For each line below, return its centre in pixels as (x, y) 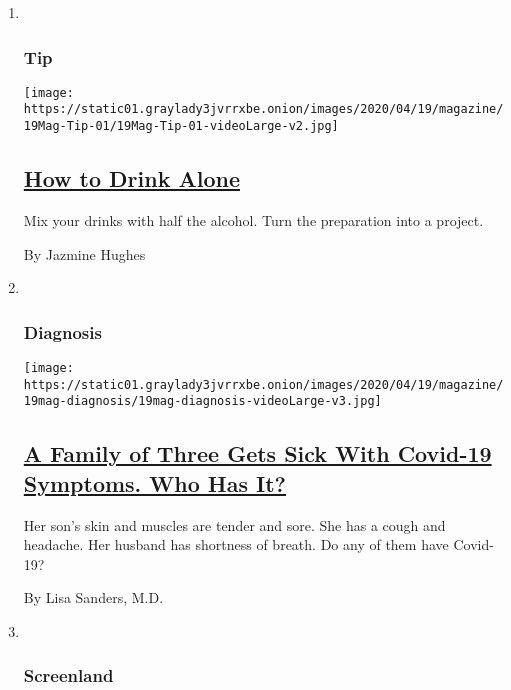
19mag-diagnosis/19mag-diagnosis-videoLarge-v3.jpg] (202, 401)
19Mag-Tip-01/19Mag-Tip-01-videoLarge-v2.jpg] (181, 126)
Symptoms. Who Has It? (155, 482)
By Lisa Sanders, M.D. (93, 597)
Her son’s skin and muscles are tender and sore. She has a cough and (234, 524)
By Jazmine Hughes (84, 253)
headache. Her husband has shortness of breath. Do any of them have (236, 544)
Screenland (68, 675)
